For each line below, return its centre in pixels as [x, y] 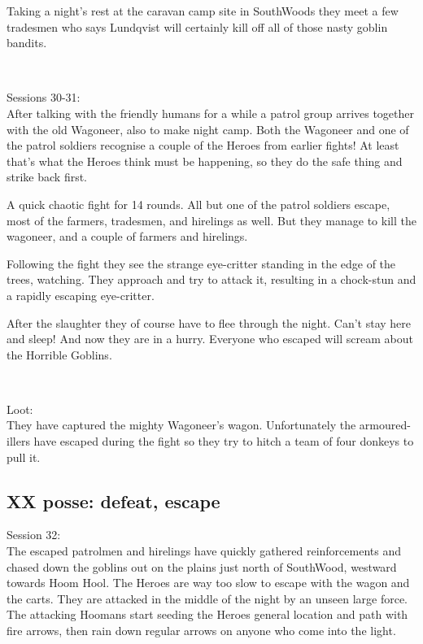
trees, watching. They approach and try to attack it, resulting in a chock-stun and [211, 279]
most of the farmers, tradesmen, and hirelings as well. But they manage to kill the [211, 220]
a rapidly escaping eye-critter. [81, 295]
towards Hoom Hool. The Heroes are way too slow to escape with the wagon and [208, 583]
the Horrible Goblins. [59, 354]
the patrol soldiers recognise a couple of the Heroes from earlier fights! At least [203, 145]
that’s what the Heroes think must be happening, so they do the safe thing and [205, 161]
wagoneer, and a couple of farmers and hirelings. [127, 236]
